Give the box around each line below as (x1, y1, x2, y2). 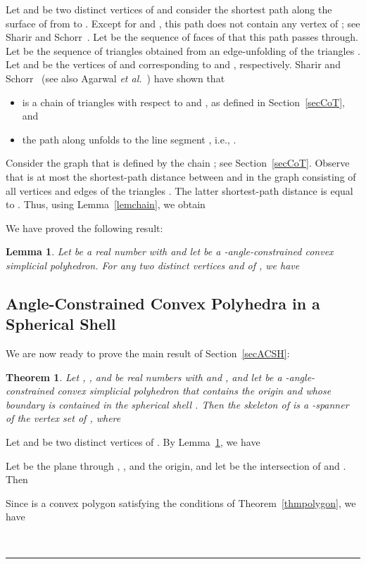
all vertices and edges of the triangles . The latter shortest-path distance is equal (6, 183, 353, 198)
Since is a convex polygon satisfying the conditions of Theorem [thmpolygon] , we (6, 495, 356, 510)
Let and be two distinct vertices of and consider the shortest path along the (6, 2, 332, 16)
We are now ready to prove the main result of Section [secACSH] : (6, 346, 290, 361)
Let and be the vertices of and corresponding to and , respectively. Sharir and (6, 57, 341, 72)
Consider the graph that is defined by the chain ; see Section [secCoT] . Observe (6, 155, 350, 170)
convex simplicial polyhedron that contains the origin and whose (57, 383, 332, 398)
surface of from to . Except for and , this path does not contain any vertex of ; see (6, 15, 360, 30)
